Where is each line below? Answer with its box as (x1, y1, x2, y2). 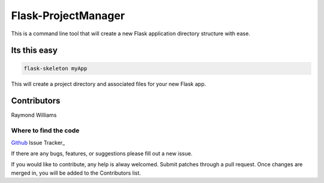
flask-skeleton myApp (23, 65, 88, 72)
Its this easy (11, 45, 58, 56)
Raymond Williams (11, 111, 57, 119)
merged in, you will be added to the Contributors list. (11, 169, 141, 176)
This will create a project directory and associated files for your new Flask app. (11, 80, 206, 87)
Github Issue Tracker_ (11, 139, 65, 146)
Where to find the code (11, 126, 80, 135)
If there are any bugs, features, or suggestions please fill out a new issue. (11, 150, 193, 157)
